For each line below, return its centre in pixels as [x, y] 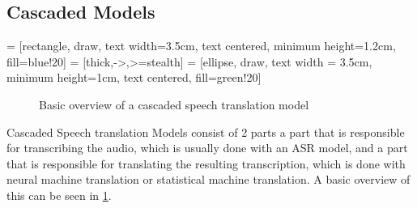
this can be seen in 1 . [59, 195]
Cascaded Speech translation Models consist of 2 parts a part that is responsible [206, 132]
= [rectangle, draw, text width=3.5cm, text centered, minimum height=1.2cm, [201, 46]
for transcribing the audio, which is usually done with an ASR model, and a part [207, 148]
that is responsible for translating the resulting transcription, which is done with [206, 163]
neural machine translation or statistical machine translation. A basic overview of [208, 179]
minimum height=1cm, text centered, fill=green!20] [134, 77]
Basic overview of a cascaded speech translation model [174, 104]
